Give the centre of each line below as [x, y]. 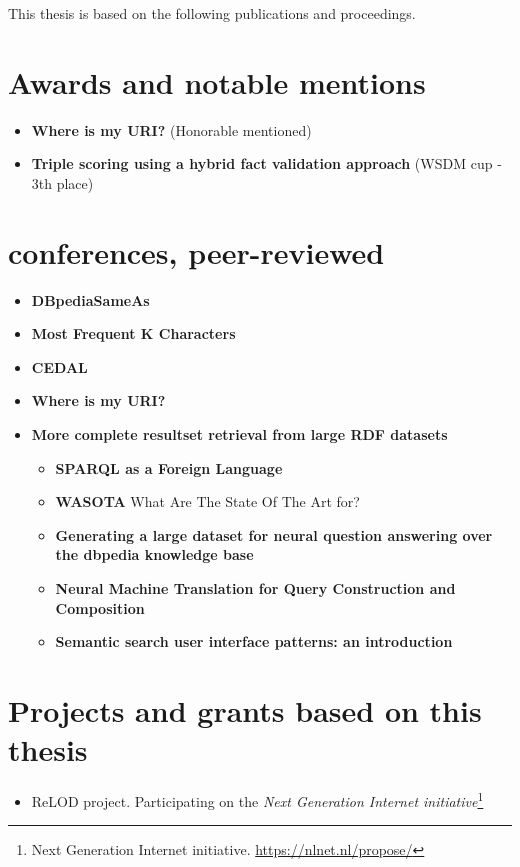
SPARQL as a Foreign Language [169, 467]
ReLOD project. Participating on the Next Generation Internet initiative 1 [257, 799]
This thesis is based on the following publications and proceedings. [212, 13]
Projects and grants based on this [245, 709]
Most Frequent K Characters [133, 333]
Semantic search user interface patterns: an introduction [254, 641]
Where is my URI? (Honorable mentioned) [171, 129]
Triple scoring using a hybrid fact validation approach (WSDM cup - [266, 163]
